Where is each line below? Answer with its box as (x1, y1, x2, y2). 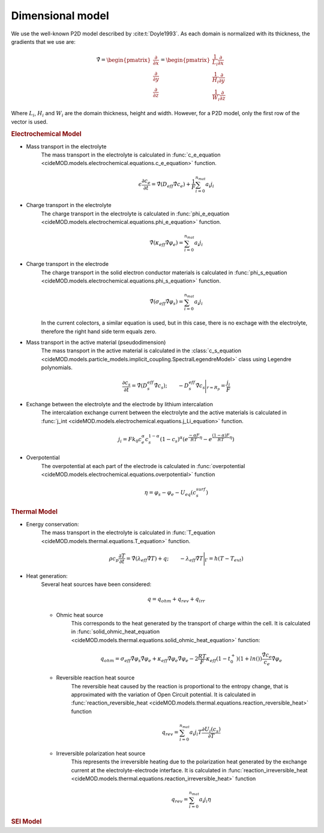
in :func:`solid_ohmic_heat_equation (71, 628, 160, 636)
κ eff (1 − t (206, 655, 231, 664)
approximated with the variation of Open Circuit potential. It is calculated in (71, 691, 256, 699)
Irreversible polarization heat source (56, 750, 146, 757)
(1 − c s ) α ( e (160, 435, 188, 444)
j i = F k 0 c (118, 436, 142, 444)
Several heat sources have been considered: (41, 580, 152, 588)
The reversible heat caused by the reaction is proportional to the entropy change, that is (71, 682, 289, 690)
